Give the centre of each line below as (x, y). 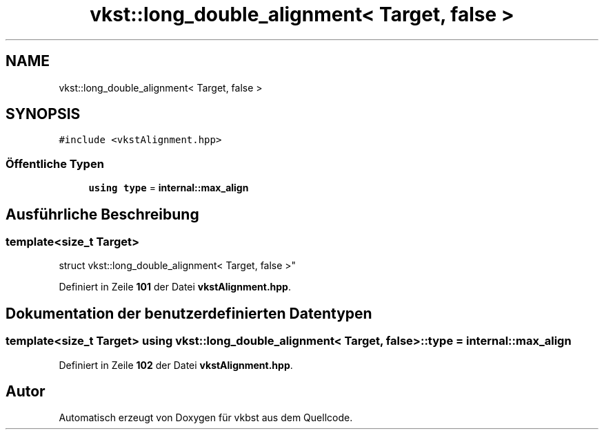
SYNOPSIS (43, 114)
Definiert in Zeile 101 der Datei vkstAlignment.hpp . (175, 287)
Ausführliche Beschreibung (102, 214)
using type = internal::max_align (169, 188)
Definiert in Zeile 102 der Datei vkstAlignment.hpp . (176, 365)
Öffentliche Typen (55, 163)
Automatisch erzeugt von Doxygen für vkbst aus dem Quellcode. (206, 418)
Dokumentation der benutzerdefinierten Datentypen (189, 313)
